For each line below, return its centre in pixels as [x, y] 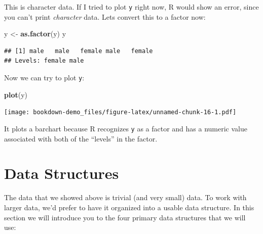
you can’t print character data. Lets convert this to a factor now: [105, 16]
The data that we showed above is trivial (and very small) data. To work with [125, 197]
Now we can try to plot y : [44, 78]
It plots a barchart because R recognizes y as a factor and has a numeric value [126, 128]
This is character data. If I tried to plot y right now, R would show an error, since [131, 7]
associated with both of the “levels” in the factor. [81, 138]
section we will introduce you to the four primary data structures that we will [125, 217]
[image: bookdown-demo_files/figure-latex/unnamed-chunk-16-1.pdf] [120, 112]
